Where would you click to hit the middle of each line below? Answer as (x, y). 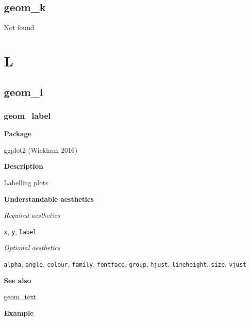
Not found (19, 27)
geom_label (27, 115)
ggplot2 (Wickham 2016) (41, 150)
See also (17, 280)
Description (24, 166)
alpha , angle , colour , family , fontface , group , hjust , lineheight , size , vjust (125, 264)
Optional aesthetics (32, 248)
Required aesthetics (32, 215)
